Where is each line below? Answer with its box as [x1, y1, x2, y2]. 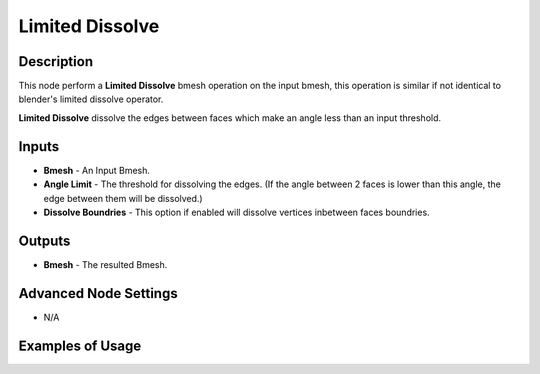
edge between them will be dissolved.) [43, 192, 204, 204]
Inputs [18, 138, 60, 155]
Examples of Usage [18, 337, 142, 354]
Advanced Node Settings [18, 285, 179, 302]
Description [18, 53, 94, 70]
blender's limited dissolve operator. [18, 93, 164, 105]
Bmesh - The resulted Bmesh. [43, 258, 168, 270]
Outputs [18, 232, 71, 249]
